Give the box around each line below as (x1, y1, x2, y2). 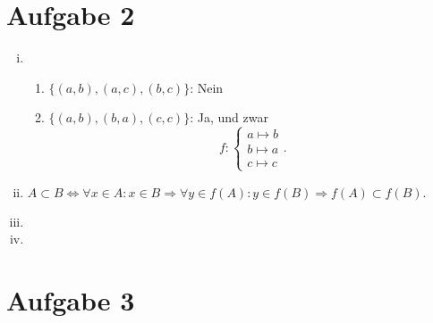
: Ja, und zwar (190, 108, 268, 127)
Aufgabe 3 (6, 281, 135, 318)
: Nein (190, 78, 224, 96)
